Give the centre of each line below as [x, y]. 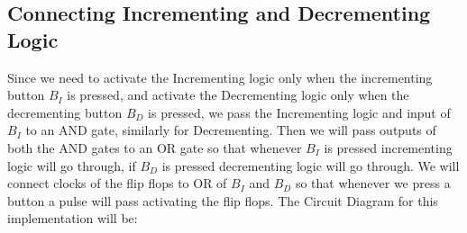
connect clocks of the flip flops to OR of [117, 183]
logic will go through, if [72, 165]
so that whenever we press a [373, 183]
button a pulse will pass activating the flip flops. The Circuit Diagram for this [223, 200]
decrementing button [65, 112]
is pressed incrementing [388, 147]
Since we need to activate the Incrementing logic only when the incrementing [220, 77]
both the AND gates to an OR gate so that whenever [155, 147]
